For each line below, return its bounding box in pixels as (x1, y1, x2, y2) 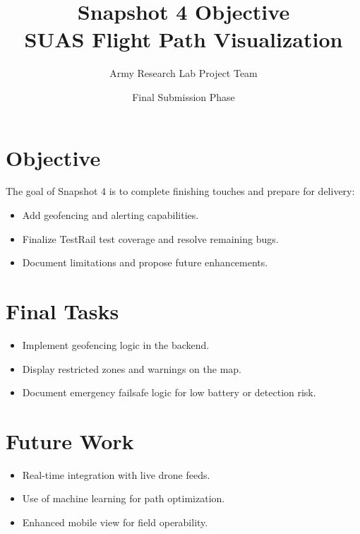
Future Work (6, 426, 134, 455)
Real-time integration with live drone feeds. (22, 467, 210, 482)
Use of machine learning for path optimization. (22, 491, 225, 506)
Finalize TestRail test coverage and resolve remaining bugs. (22, 231, 279, 246)
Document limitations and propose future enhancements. (22, 255, 268, 270)
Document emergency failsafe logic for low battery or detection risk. (22, 385, 316, 400)
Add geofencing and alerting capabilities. (22, 208, 199, 222)
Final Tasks (6, 297, 119, 325)
